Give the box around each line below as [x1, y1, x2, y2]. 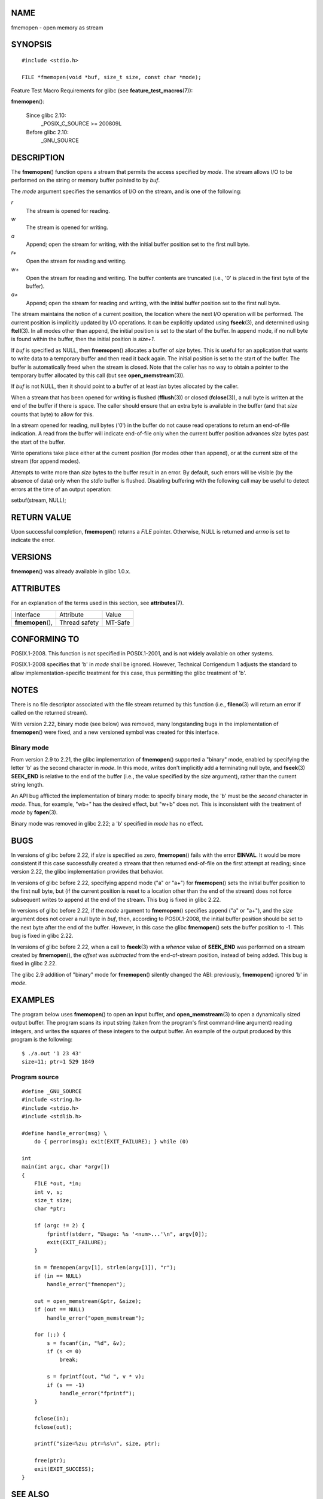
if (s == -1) [47, 1381, 85, 1388]
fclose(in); [33, 1415, 69, 1422]
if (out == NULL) [33, 1306, 85, 1313]
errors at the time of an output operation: [11, 486, 112, 493]
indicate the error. [11, 537, 55, 544]
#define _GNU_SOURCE [22, 1088, 82, 1094]
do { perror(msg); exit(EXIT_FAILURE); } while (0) [33, 1138, 189, 1145]
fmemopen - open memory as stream [11, 24, 103, 31]
